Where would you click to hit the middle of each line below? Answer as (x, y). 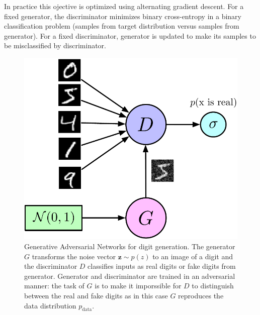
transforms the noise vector (74, 256)
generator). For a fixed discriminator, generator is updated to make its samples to (130, 35)
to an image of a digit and (193, 256)
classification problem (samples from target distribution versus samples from (122, 26)
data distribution (50, 305)
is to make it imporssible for (138, 286)
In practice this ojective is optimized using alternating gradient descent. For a (124, 6)
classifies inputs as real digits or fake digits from (162, 266)
